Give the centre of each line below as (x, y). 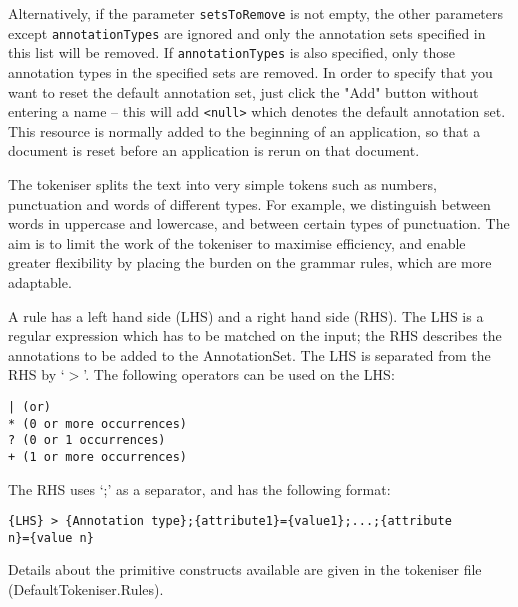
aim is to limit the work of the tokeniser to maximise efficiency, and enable (237, 242)
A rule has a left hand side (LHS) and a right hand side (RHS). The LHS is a (246, 315)
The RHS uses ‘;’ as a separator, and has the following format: (199, 488)
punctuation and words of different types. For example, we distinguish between (249, 203)
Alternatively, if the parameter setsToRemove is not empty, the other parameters (256, 13)
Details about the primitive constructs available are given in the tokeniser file (245, 569)
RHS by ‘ (36, 374)
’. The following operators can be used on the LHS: (239, 374)
